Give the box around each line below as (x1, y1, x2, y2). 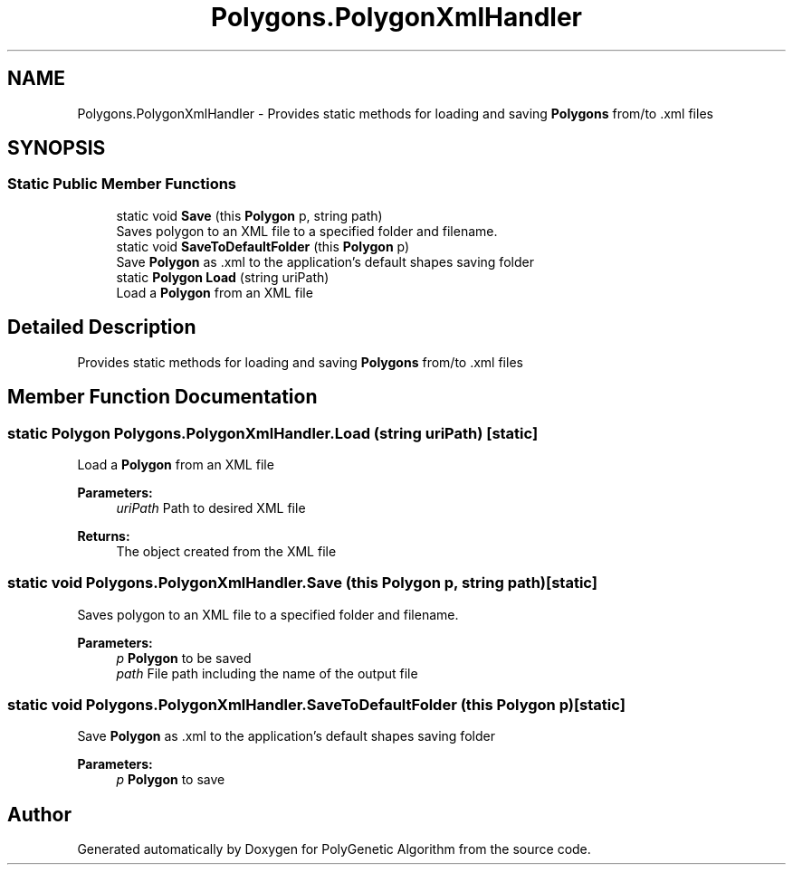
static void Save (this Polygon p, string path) (116, 207, 383, 223)
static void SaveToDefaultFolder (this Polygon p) (116, 238, 410, 254)
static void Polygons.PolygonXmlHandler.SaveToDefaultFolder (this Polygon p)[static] (7, 696, 626, 714)
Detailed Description (7, 316, 196, 339)
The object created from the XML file (116, 543, 337, 559)
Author (7, 802, 72, 826)
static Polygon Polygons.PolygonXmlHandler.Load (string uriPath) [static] (7, 423, 539, 442)
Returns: (77, 527, 130, 544)
